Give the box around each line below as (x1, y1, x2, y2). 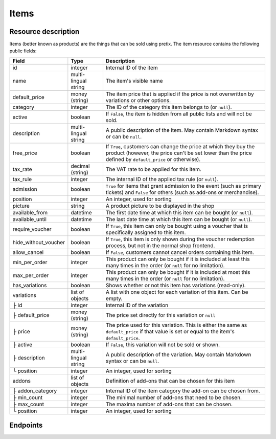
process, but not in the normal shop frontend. (105, 242, 215, 249)
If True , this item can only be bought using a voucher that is (105, 222, 248, 229)
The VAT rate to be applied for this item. (105, 166, 202, 173)
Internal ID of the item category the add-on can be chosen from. (105, 387, 260, 394)
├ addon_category (12, 387, 57, 394)
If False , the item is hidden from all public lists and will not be (105, 110, 252, 117)
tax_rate (12, 166, 33, 173)
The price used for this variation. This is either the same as (105, 321, 247, 328)
